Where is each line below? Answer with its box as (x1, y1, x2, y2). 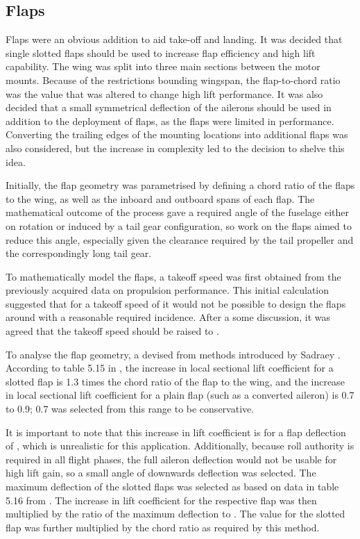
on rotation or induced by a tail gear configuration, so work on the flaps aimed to (6, 218, 352, 233)
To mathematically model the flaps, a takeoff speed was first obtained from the (6, 269, 341, 283)
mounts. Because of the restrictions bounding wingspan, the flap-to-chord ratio (6, 72, 341, 87)
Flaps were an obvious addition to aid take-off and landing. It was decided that (6, 32, 343, 47)
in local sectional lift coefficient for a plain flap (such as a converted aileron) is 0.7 (6, 388, 354, 402)
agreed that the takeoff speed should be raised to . (6, 324, 219, 338)
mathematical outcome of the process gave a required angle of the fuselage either (6, 205, 349, 219)
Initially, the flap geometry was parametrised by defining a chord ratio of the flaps (6, 178, 355, 192)
